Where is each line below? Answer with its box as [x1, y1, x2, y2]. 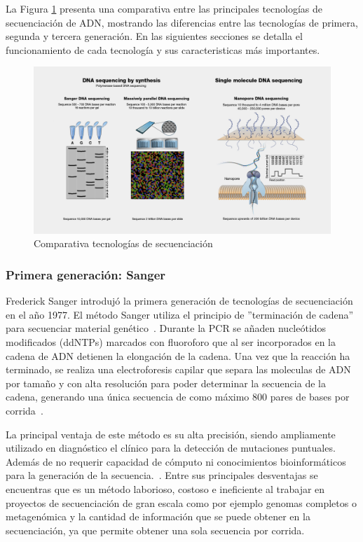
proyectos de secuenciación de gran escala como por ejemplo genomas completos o [6, 495, 357, 510]
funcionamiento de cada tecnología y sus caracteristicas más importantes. [6, 42, 320, 57]
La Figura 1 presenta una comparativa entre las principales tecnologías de [6, 1, 322, 15]
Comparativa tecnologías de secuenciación [34, 236, 213, 251]
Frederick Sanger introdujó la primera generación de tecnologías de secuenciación [6, 293, 353, 308]
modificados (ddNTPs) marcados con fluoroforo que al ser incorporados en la [6, 335, 336, 349]
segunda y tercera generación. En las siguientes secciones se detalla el [6, 29, 303, 43]
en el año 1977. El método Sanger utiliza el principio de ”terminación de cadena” [6, 307, 354, 321]
